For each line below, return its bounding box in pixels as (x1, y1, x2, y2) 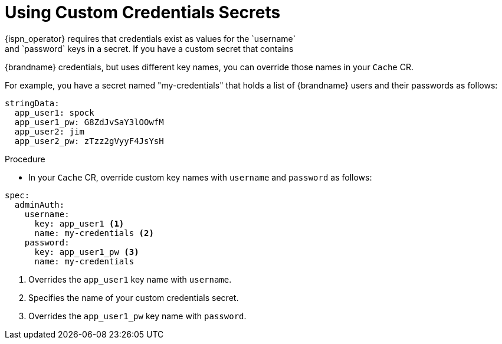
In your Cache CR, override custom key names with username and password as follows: (28, 172, 372, 182)
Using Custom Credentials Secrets (5, 2, 281, 22)
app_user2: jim (14, 126, 84, 136)
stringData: (5, 98, 60, 108)
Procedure (5, 153, 45, 164)
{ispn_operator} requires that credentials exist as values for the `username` (5, 33, 296, 44)
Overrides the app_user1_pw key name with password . (28, 310, 247, 321)
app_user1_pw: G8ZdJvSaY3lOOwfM (14, 117, 164, 127)
